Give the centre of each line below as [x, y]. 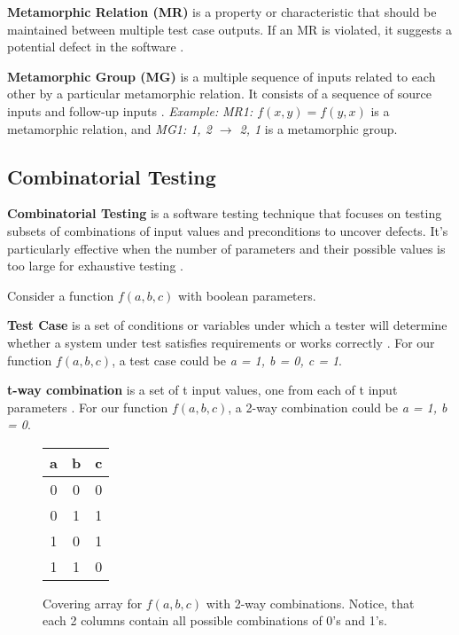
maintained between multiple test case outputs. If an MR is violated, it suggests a [229, 29]
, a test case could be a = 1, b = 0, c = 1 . [227, 360]
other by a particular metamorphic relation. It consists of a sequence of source [219, 94]
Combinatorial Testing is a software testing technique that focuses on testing [225, 213]
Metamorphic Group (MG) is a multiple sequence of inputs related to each [222, 76]
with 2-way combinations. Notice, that [310, 603]
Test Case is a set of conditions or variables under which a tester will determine [227, 325]
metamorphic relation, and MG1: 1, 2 [109, 128]
